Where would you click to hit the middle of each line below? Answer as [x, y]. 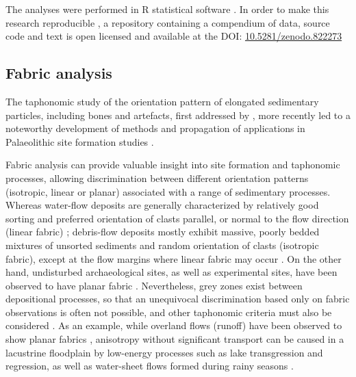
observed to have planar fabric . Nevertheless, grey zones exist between [154, 285]
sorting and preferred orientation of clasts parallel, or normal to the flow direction [177, 218]
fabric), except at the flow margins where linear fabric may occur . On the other [174, 258]
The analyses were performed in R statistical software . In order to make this [167, 9]
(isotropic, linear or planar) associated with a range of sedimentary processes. [168, 191]
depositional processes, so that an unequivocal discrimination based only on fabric [178, 299]
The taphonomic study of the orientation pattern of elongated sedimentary [162, 101]
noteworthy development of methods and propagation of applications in [155, 128]
